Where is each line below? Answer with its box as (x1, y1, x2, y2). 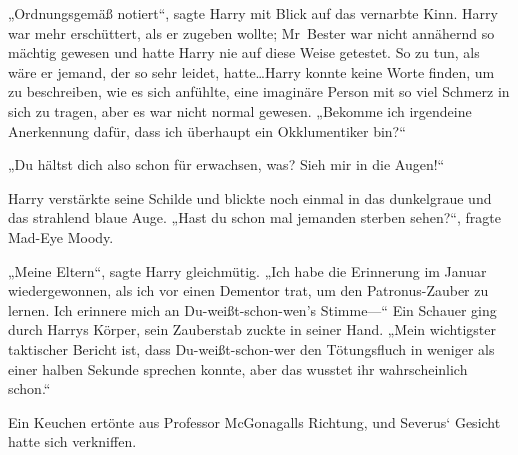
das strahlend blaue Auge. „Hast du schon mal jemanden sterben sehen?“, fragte (8, 207, 501, 228)
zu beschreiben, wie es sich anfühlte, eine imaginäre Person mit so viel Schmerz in (8, 81, 510, 102)
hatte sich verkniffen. (8, 431, 137, 452)
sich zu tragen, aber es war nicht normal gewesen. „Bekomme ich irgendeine (8, 100, 472, 121)
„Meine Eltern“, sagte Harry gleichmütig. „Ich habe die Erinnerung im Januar (8, 260, 487, 281)
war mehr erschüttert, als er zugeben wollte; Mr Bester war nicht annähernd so (8, 22, 495, 43)
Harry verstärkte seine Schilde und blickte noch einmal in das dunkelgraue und (8, 187, 492, 208)
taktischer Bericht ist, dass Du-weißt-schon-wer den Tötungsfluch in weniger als (8, 338, 495, 359)
